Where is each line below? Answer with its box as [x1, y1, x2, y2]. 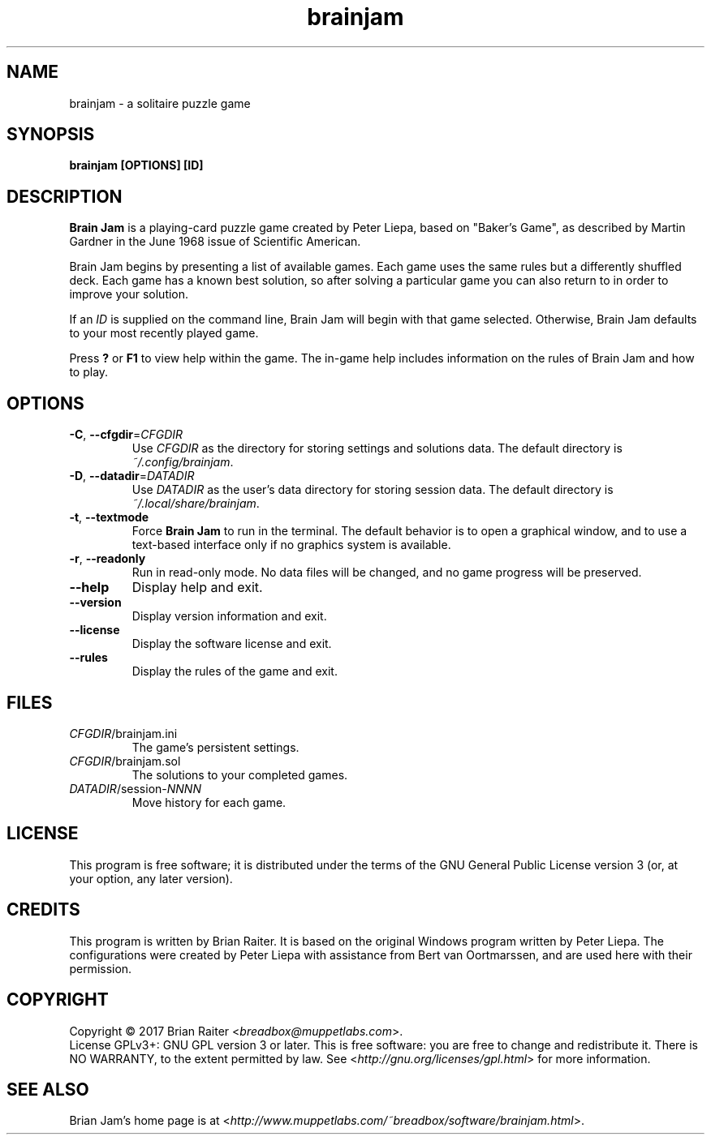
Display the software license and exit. [131, 637, 332, 651]
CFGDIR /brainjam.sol [69, 753, 181, 768]
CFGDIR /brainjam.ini [69, 726, 178, 740]
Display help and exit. [131, 579, 263, 596]
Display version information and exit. [131, 609, 327, 624]
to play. [69, 365, 109, 380]
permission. [69, 961, 132, 976]
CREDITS [6, 899, 80, 920]
